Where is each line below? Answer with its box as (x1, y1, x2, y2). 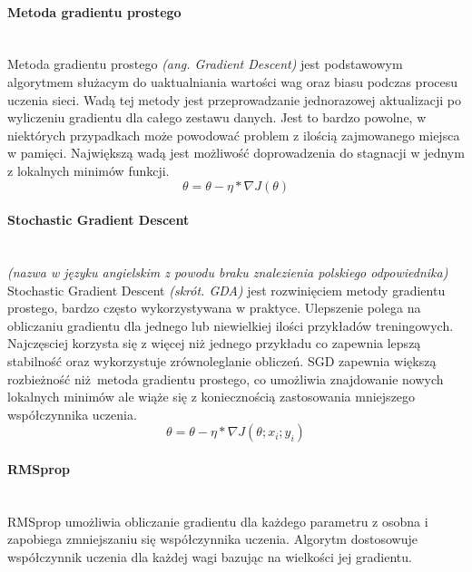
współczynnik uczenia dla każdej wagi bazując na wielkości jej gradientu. (7, 547, 412, 566)
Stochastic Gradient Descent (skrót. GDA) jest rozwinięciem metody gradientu (7, 280, 446, 299)
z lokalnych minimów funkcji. (7, 160, 170, 179)
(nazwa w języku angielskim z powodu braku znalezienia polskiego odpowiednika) (7, 262, 448, 281)
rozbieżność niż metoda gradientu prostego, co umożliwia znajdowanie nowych (7, 369, 444, 388)
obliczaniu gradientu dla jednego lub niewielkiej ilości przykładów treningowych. (7, 315, 454, 334)
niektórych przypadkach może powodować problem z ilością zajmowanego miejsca (7, 125, 460, 144)
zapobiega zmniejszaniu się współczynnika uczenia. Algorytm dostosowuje (7, 529, 418, 548)
